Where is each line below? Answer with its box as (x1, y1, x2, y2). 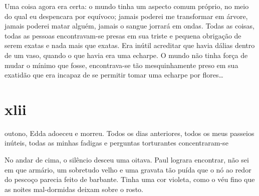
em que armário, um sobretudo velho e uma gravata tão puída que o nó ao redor (5, 164, 251, 174)
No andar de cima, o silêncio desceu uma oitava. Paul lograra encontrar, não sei (5, 154, 249, 165)
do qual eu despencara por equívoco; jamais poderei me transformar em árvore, (5, 10, 248, 21)
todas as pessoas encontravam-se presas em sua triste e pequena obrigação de (5, 30, 241, 40)
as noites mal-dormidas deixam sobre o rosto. (5, 183, 143, 194)
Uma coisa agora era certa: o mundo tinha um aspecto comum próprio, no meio (5, 1, 249, 11)
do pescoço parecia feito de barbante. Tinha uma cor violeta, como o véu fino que (5, 174, 255, 184)
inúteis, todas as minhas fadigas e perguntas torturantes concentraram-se (5, 137, 228, 148)
